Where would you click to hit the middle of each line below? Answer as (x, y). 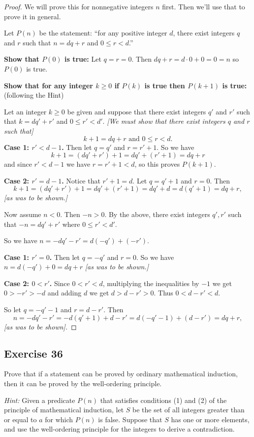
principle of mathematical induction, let (64, 410)
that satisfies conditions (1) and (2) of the (163, 400)
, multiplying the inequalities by (151, 283)
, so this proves (157, 164)
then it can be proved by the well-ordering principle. (83, 383)
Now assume (23, 214)
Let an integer (25, 111)
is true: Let (83, 59)
